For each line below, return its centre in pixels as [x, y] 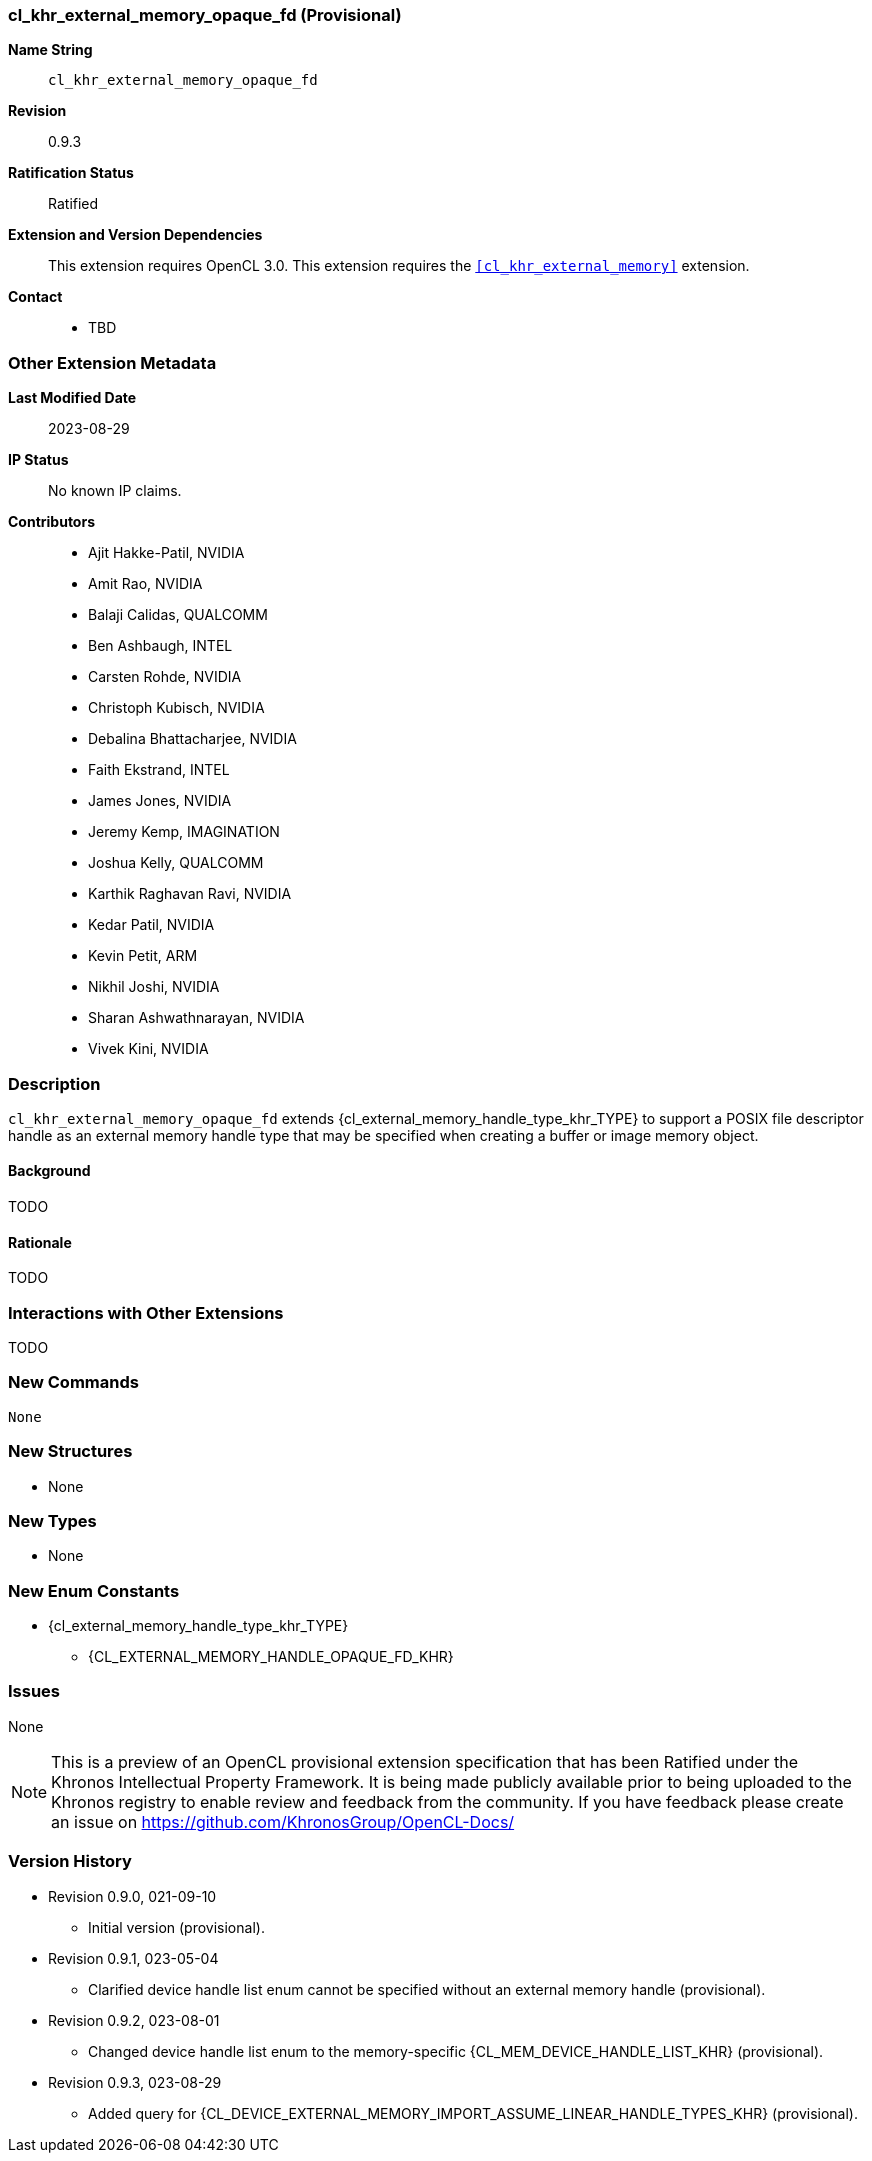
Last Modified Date [72, 398]
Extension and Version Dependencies [135, 235]
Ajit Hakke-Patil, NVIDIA [166, 553]
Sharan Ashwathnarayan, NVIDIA [196, 1018]
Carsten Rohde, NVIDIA [165, 677]
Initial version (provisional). [176, 1927]
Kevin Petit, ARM [143, 956]
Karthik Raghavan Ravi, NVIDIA [190, 894]
